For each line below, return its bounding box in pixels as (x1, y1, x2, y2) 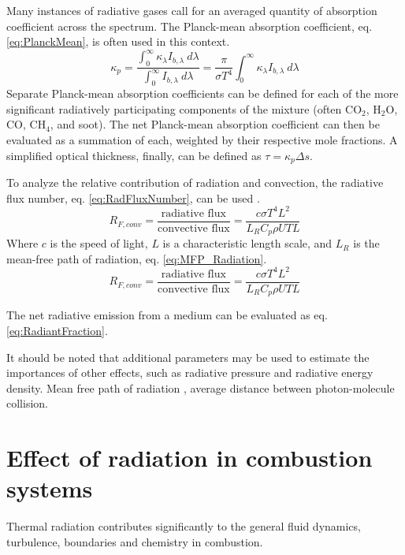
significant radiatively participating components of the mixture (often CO (6, 100, 362, 117)
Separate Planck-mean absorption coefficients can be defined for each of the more (6, 85, 399, 102)
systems (6, 472, 93, 505)
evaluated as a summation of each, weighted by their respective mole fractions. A (6, 132, 398, 148)
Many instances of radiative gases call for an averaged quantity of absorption (6, 2, 377, 18)
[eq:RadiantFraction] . (6, 322, 108, 339)
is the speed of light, (50, 235, 148, 251)
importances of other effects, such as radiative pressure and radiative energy (6, 364, 373, 381)
